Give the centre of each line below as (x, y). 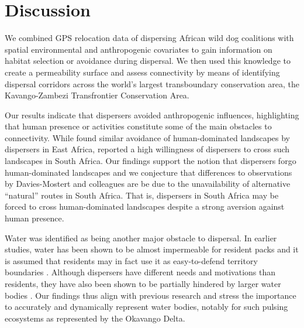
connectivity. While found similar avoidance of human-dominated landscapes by (147, 137)
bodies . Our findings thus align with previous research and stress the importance (151, 295)
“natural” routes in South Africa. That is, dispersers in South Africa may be (142, 195)
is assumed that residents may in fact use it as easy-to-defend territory (131, 260)
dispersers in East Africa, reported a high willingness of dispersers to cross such (147, 149)
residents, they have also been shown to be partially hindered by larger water (143, 283)
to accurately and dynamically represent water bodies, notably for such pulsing (146, 307)
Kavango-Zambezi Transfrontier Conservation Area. (97, 95)
